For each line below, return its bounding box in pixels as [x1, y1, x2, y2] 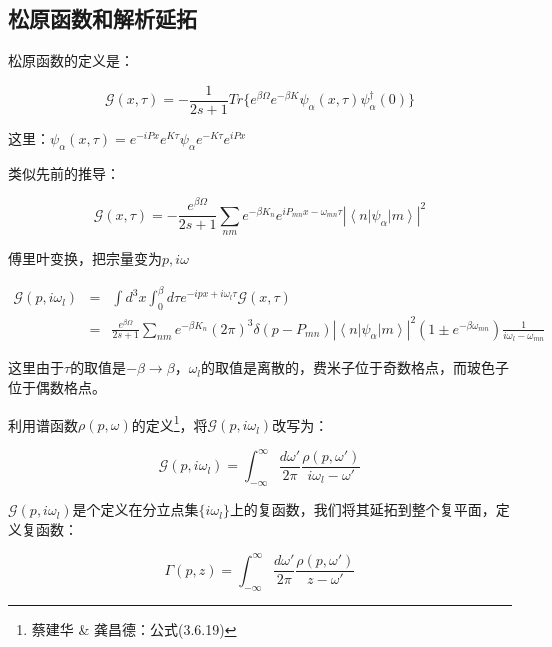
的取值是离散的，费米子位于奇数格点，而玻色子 [201, 357, 510, 378]
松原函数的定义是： [8, 50, 134, 71]
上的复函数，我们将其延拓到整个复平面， [229, 499, 496, 520]
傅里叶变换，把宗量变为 [8, 248, 162, 269]
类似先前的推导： [8, 162, 120, 183]
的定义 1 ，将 [131, 411, 208, 435]
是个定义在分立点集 [72, 499, 199, 520]
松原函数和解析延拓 [8, 3, 197, 34]
